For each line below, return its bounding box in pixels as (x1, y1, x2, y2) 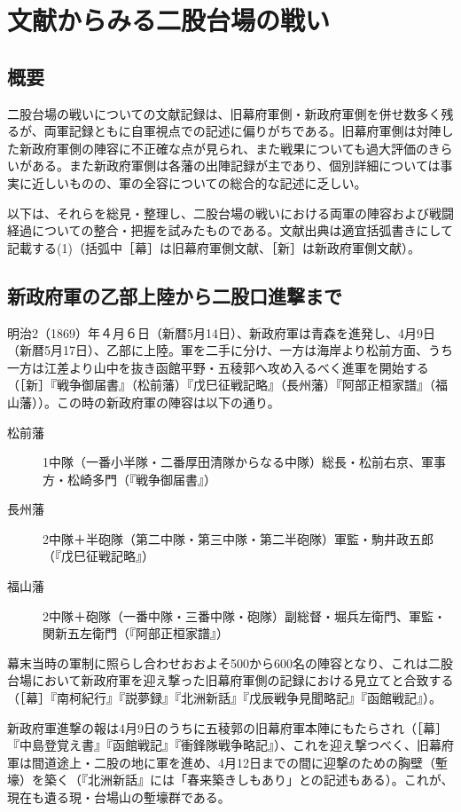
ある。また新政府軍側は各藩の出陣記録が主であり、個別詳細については (31, 156, 441, 175)
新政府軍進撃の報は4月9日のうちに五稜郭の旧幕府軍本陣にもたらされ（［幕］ (7, 718, 448, 737)
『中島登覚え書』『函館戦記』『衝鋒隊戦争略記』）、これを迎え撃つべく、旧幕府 (7, 736, 454, 754)
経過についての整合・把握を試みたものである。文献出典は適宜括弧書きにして (7, 221, 454, 240)
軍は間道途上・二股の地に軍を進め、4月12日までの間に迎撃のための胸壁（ (7, 753, 435, 771)
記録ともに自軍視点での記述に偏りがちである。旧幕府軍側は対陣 (68, 122, 441, 140)
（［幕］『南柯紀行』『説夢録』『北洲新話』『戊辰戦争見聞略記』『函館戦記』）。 (7, 689, 441, 707)
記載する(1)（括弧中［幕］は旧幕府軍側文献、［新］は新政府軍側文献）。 (7, 238, 420, 256)
